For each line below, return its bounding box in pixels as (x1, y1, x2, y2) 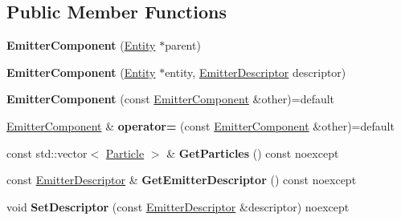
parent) (165, 37, 201, 54)
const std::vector (6, 144, 88, 161)
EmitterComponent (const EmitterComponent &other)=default (6, 90, 335, 107)
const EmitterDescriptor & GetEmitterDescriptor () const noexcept (6, 171, 357, 188)
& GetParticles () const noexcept (166, 144, 339, 161)
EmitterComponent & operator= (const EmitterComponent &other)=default (6, 117, 395, 134)
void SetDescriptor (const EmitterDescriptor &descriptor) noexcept (6, 198, 350, 215)
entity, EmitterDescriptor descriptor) (165, 63, 346, 80)
